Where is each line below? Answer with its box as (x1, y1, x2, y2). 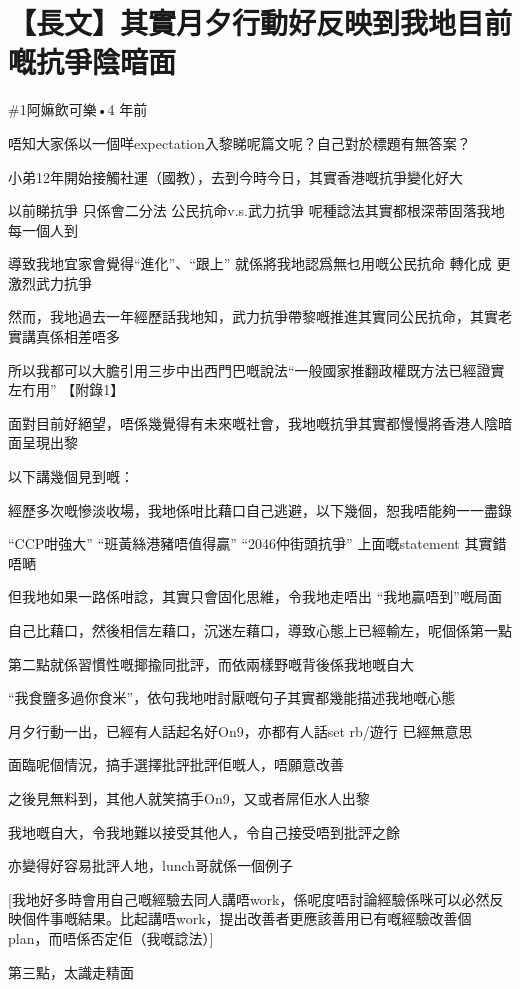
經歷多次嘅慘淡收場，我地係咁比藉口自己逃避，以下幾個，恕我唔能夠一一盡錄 (8, 499, 512, 520)
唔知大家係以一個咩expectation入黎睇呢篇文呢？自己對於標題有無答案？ (8, 132, 471, 153)
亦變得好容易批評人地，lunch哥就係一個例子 (8, 855, 294, 876)
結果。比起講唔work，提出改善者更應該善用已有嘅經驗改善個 (77, 908, 472, 929)
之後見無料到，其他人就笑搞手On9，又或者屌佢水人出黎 (8, 787, 370, 808)
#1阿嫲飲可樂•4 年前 (8, 99, 148, 120)
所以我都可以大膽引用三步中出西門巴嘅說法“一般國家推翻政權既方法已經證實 (8, 359, 505, 380)
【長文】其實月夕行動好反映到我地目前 (8, 2, 513, 43)
